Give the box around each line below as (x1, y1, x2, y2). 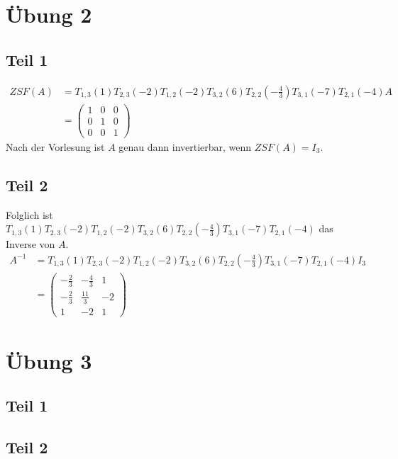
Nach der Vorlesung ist (6, 139, 105, 154)
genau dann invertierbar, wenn (118, 139, 252, 154)
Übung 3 (6, 346, 92, 375)
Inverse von (6, 237, 55, 251)
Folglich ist (6, 207, 53, 222)
